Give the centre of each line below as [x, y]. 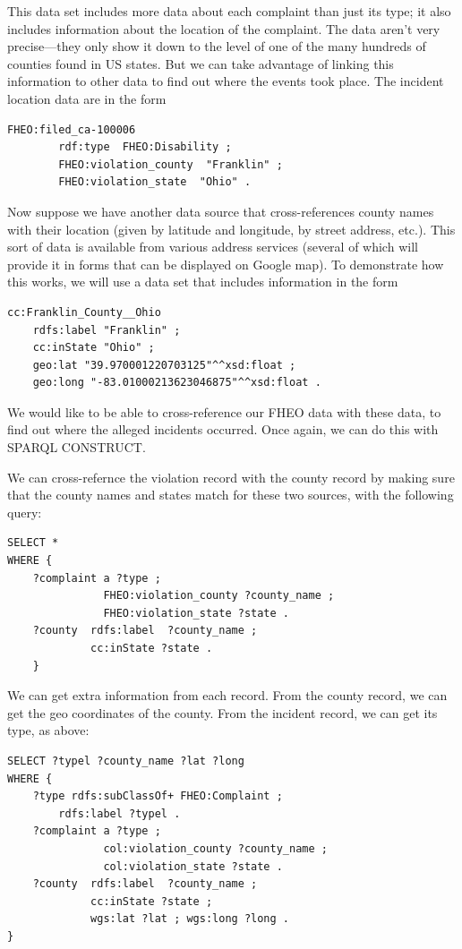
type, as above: [48, 730]
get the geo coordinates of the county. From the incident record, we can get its [222, 712]
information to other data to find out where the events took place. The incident [226, 81]
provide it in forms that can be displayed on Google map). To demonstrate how [226, 264]
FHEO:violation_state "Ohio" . [155, 182]
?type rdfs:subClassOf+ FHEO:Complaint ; [158, 796]
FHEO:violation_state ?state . [196, 613]
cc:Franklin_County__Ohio [84, 312]
